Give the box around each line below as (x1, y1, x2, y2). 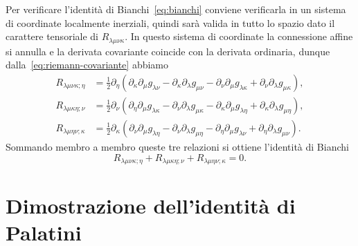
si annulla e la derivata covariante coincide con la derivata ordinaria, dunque (6, 44, 330, 58)
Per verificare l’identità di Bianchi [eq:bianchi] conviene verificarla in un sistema (6, 2, 346, 16)
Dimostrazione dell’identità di (6, 191, 296, 220)
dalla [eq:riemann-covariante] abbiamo (6, 57, 169, 72)
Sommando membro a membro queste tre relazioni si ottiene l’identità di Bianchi (6, 139, 349, 153)
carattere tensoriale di (6, 29, 98, 44)
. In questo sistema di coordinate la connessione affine (125, 29, 353, 44)
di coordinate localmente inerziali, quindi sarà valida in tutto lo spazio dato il (6, 15, 335, 30)
